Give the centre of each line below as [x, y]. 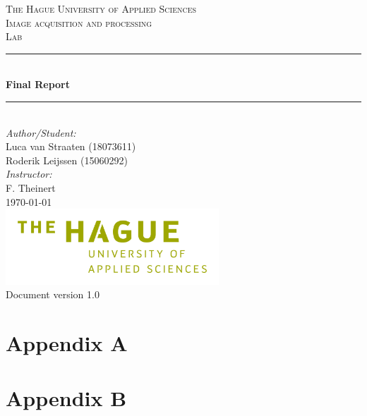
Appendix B [66, 398]
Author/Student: [41, 132]
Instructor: [29, 174]
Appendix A [67, 342]
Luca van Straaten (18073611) [71, 146]
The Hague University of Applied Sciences [101, 8]
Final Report [38, 84]
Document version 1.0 [53, 294]
